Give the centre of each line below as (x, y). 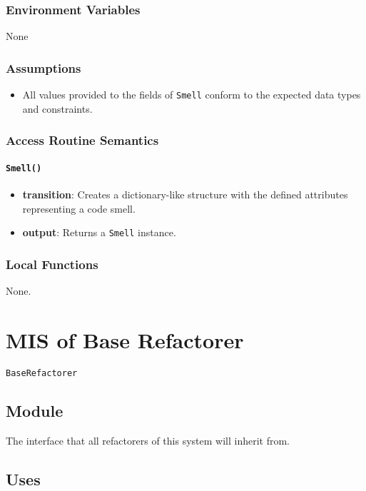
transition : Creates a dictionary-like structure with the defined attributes (185, 194)
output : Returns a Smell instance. (99, 232)
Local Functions (52, 264)
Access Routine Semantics (82, 140)
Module (35, 410)
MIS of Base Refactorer (125, 339)
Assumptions (44, 67)
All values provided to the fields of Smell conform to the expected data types (192, 95)
